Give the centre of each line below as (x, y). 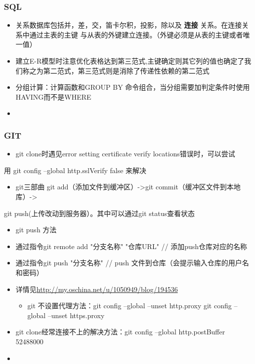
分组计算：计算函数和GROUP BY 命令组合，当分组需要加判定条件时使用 (133, 87)
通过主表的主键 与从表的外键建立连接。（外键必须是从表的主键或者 (136, 34)
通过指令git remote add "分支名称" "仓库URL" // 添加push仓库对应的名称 (131, 246)
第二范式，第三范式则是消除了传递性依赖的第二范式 (126, 70)
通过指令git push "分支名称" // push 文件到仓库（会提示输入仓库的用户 (129, 263)
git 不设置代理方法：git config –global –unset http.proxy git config (129, 306)
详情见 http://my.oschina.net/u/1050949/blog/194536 (97, 289)
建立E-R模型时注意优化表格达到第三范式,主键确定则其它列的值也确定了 (130, 61)
